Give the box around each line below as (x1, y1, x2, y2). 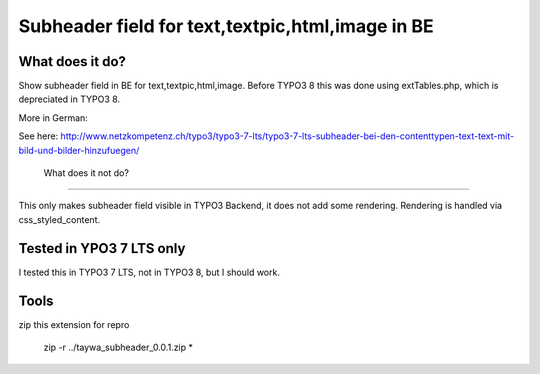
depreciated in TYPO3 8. (18, 93, 120, 105)
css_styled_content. (18, 213, 101, 225)
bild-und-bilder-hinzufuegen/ (18, 144, 140, 156)
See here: (18, 130, 59, 142)
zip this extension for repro (18, 318, 130, 330)
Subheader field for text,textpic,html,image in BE (18, 15, 434, 37)
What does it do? (18, 53, 127, 70)
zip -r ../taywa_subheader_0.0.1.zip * (43, 341, 194, 353)
